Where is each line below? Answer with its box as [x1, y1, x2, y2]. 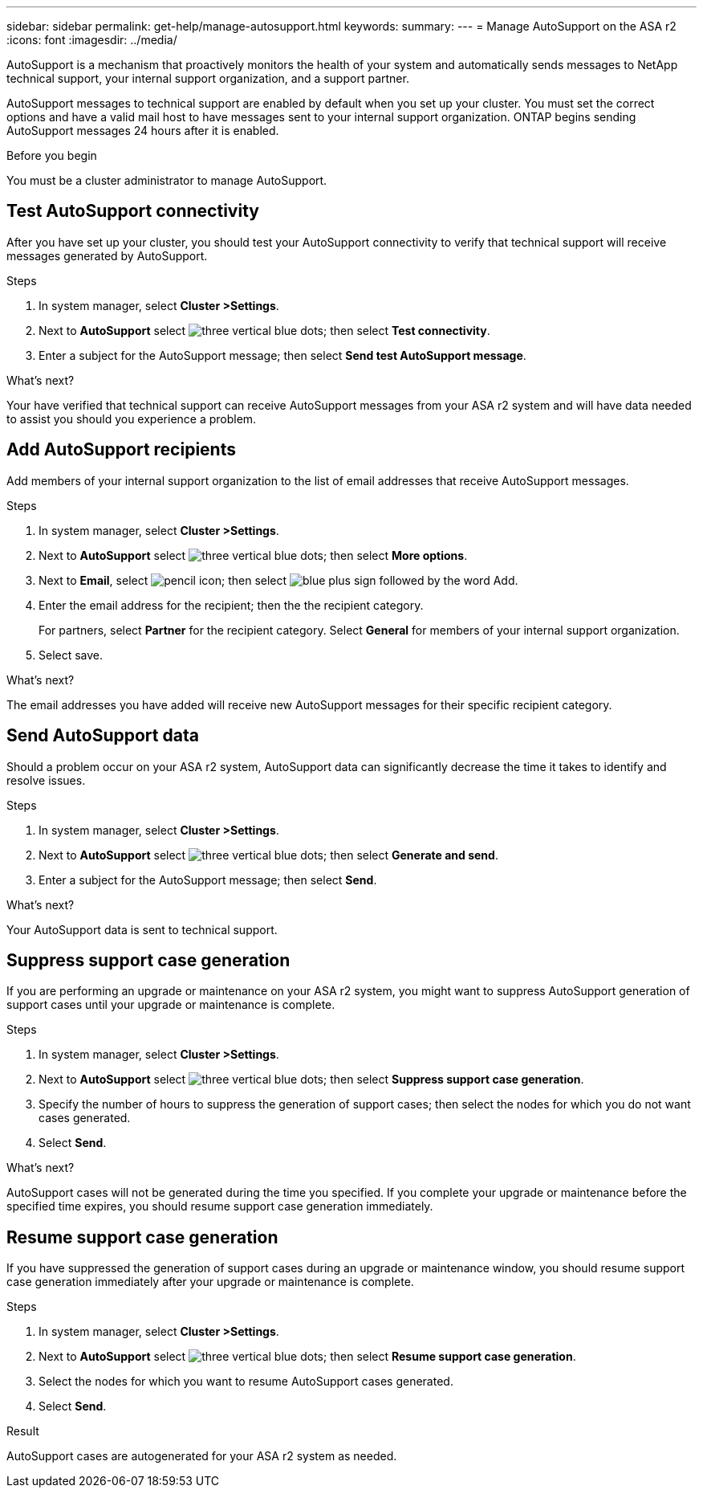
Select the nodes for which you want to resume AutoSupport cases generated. [39, 1374, 453, 1389]
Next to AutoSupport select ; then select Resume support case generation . [39, 1349, 576, 1364]
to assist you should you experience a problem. [6, 411, 257, 426]
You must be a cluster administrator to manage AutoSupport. [6, 173, 327, 187]
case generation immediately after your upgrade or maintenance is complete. [6, 1275, 414, 1289]
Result [6, 1424, 39, 1439]
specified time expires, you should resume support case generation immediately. [6, 1199, 433, 1214]
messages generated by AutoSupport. [6, 248, 208, 263]
